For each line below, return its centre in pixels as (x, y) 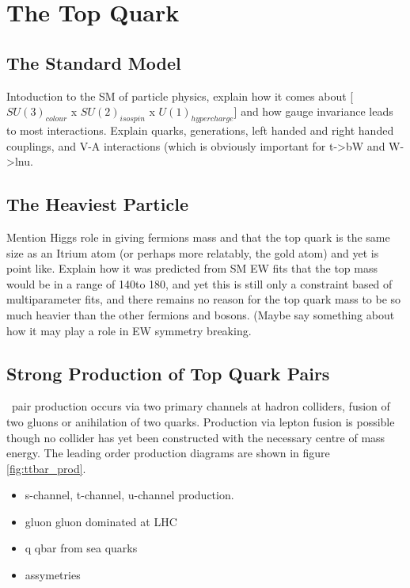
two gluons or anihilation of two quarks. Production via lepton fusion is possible (201, 421)
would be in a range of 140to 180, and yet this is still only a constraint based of (199, 283)
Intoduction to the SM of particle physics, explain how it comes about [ (180, 95)
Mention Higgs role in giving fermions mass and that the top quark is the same (198, 237)
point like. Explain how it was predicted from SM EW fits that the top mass (192, 268)
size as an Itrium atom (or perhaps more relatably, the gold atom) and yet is (193, 252)
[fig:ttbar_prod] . (46, 468)
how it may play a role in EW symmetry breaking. (129, 330)
